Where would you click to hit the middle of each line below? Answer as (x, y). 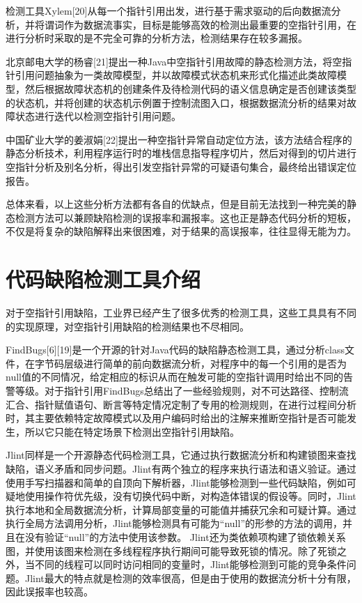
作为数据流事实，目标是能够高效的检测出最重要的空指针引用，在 (210, 24)
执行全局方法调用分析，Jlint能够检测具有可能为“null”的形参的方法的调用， (174, 523)
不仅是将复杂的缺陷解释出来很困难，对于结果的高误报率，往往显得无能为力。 (181, 231)
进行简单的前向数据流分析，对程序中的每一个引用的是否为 (215, 363)
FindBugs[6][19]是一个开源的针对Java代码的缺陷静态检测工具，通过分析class (175, 350)
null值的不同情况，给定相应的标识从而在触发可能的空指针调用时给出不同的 (174, 377)
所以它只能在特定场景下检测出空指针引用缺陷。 (132, 431)
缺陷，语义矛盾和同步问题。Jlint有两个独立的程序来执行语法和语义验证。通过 (181, 468)
